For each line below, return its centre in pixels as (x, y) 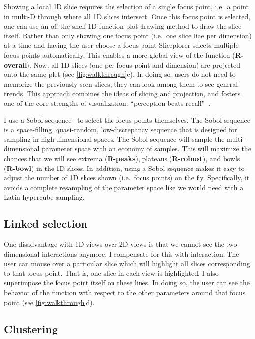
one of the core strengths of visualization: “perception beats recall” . (107, 103)
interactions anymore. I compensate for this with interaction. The (141, 254)
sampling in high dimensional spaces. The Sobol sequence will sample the (114, 139)
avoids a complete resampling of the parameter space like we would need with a (124, 187)
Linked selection (46, 223)
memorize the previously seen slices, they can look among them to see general (121, 84)
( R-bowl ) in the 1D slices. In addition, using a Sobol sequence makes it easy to (124, 168)
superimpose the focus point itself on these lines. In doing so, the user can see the (127, 283)
